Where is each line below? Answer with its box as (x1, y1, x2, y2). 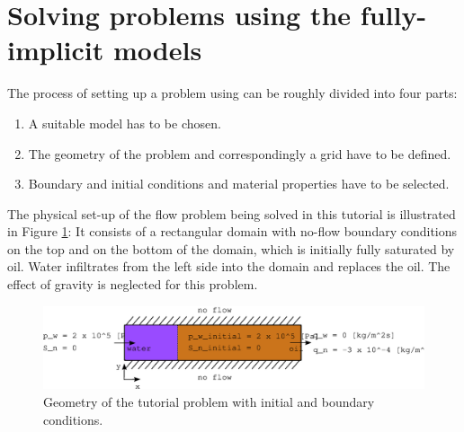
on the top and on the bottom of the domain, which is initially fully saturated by (7, 239, 455, 258)
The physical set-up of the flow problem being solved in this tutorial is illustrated (7, 204, 456, 223)
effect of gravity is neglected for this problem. (7, 275, 258, 294)
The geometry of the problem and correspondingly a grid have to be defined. (28, 144, 451, 163)
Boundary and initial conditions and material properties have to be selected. (28, 174, 450, 193)
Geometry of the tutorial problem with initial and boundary (43, 392, 375, 410)
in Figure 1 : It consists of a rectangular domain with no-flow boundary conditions (7, 222, 458, 241)
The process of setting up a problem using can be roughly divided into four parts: (7, 84, 458, 102)
